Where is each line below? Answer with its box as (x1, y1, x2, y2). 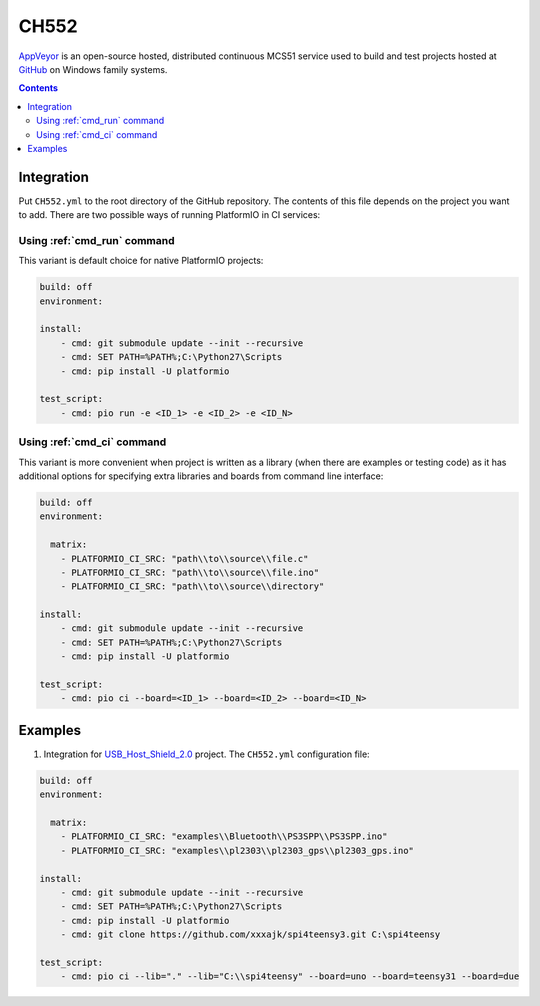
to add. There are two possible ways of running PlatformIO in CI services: (18, 209, 321, 221)
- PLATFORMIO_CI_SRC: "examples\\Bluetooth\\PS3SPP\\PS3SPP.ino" (60, 831, 388, 842)
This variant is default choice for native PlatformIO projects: (18, 255, 264, 267)
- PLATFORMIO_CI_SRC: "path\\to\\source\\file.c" (60, 553, 309, 564)
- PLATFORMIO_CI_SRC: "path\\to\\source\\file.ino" (60, 566, 320, 578)
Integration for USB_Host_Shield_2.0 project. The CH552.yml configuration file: (43, 748, 370, 760)
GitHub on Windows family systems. (18, 63, 168, 75)
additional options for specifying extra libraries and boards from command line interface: (18, 470, 384, 482)
